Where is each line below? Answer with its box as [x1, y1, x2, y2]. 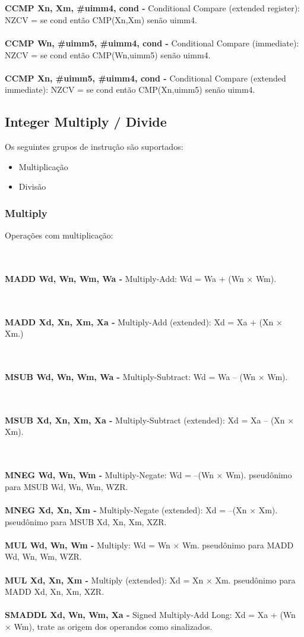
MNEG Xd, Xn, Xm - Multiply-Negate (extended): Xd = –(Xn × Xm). [5, 504, 278, 516]
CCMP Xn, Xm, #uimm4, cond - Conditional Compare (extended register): [5, 2, 300, 14]
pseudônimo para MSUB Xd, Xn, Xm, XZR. [5, 515, 167, 528]
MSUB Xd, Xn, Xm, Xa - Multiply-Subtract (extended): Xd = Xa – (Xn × [5, 413, 294, 426]
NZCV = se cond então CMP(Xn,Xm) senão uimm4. [5, 13, 197, 26]
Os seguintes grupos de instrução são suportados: [5, 140, 183, 153]
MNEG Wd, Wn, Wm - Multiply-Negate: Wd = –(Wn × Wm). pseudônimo [5, 469, 292, 481]
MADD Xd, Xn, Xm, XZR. [5, 585, 104, 598]
